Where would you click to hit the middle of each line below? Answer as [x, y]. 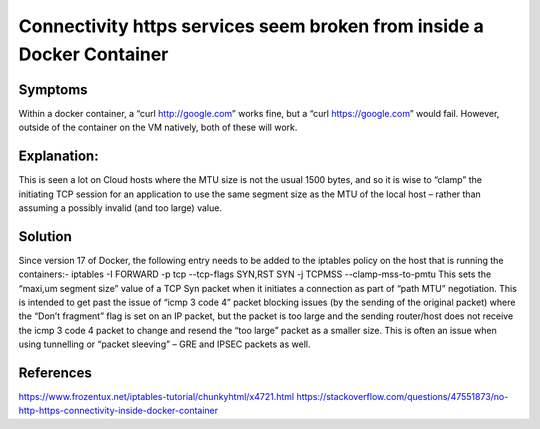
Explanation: [58, 156]
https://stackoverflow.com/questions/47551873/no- [402, 397]
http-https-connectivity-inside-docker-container [118, 411]
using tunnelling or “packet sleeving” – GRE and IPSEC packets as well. [164, 344]
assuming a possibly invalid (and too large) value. [120, 207]
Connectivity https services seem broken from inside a [251, 26]
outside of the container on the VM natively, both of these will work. [158, 127]
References [55, 373]
